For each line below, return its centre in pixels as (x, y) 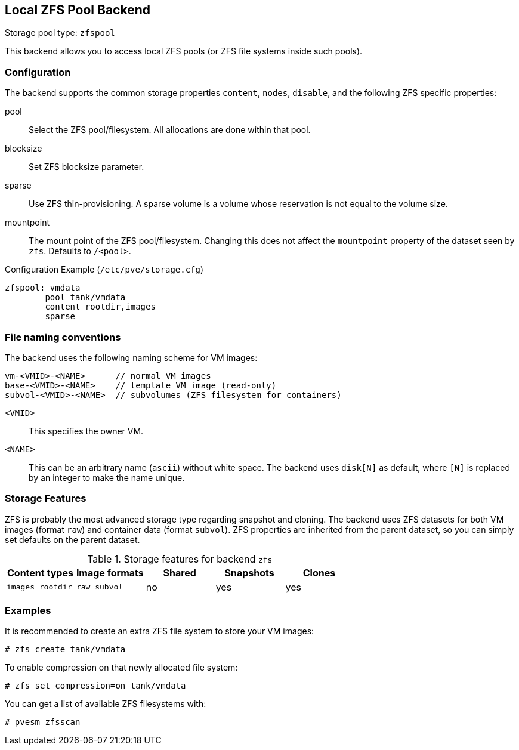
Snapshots (249, 572)
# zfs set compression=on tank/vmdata (95, 686)
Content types (40, 572)
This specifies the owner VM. (86, 431)
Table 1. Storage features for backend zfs (180, 559)
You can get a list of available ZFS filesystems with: (106, 704)
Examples (28, 611)
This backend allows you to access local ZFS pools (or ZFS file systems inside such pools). (184, 51)
